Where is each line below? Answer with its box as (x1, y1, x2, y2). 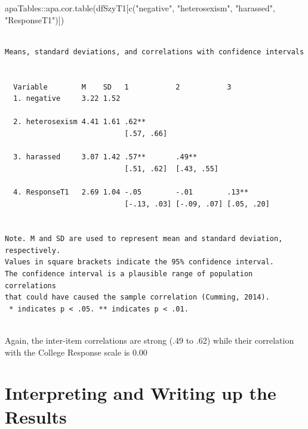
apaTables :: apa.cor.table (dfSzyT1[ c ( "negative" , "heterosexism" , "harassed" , (5, 2, 275, 14)
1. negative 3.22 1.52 (13, 94, 121, 103)
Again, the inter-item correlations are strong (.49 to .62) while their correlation (5, 334, 294, 347)
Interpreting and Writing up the (5, 381, 276, 405)
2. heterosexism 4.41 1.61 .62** (13, 118, 146, 126)
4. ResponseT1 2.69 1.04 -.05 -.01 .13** (13, 187, 249, 196)
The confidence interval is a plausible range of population (5, 270, 253, 279)
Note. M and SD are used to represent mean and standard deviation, (5, 234, 283, 243)
